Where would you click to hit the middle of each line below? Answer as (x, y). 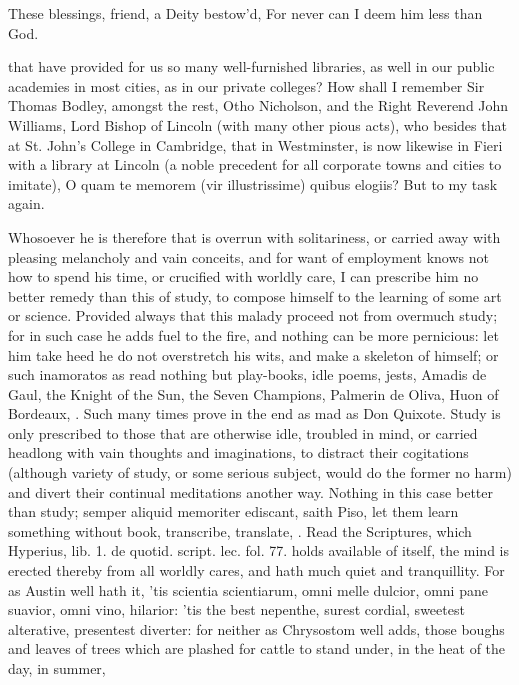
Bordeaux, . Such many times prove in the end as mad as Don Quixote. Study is (254, 413)
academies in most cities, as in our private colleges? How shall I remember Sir (246, 85)
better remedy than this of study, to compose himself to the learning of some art (255, 295)
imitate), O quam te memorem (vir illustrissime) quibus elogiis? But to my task (253, 183)
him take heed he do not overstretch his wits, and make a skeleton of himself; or (253, 354)
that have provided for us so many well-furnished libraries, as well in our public (251, 66)
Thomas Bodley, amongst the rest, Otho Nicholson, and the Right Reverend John (258, 105)
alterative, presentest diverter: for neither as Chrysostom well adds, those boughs (256, 628)
